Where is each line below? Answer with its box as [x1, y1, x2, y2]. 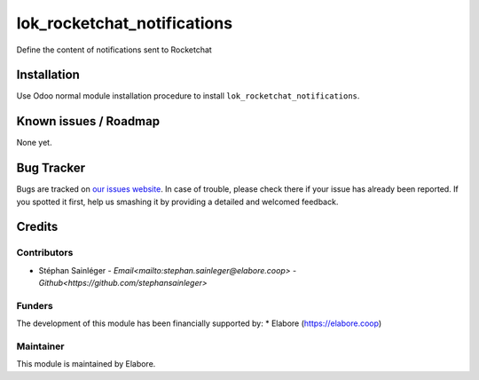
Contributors [16, 247, 74, 259]
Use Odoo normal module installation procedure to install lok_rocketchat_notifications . [16, 91, 360, 101]
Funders [16, 299, 53, 312]
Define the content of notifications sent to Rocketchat [16, 44, 212, 55]
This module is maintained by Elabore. [16, 359, 156, 369]
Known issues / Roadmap [16, 114, 160, 129]
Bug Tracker [16, 161, 86, 176]
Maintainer [16, 340, 65, 352]
